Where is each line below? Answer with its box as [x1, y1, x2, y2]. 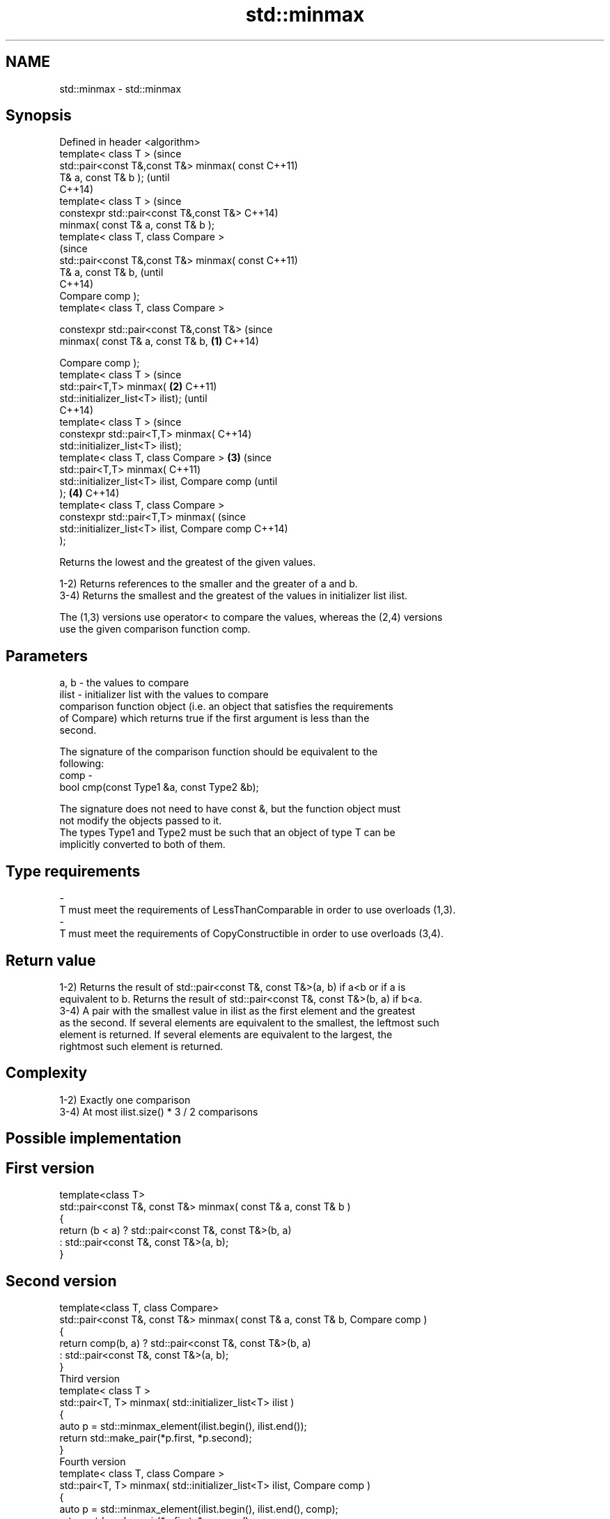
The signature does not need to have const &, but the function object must [59, 803, 401, 815]
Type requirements [6, 862, 141, 880]
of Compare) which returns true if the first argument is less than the [59, 712, 370, 725]
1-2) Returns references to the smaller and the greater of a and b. [59, 578, 358, 590]
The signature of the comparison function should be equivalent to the [59, 746, 378, 758]
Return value [6, 951, 96, 969]
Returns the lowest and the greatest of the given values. [59, 556, 316, 569]
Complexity [6, 1064, 88, 1082]
